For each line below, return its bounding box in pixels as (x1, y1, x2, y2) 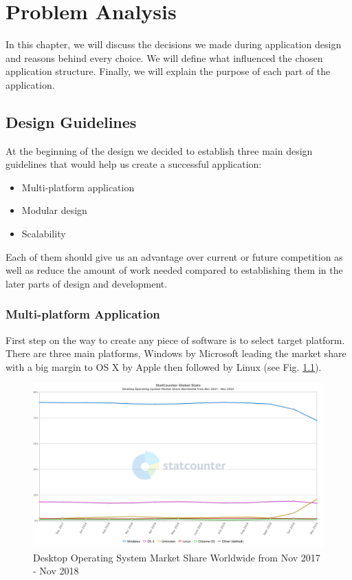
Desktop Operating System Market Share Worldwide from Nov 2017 (33, 550, 320, 564)
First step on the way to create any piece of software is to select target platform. (5, 332, 345, 347)
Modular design (21, 203, 87, 217)
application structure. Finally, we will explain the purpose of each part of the (5, 64, 331, 78)
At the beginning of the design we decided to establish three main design (5, 143, 313, 158)
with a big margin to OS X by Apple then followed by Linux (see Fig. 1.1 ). (5, 359, 322, 374)
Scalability (21, 226, 66, 241)
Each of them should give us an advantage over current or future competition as (5, 249, 343, 264)
